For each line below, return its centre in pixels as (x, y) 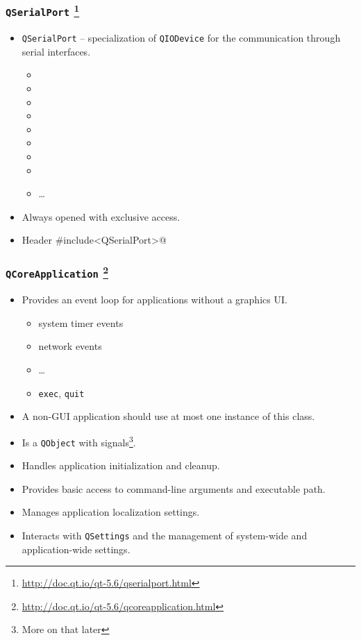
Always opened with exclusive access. (101, 216)
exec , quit (61, 393)
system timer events (81, 322)
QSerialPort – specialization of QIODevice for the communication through (181, 38)
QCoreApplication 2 (57, 271)
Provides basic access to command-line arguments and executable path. (174, 488)
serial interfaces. (56, 51)
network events (70, 346)
